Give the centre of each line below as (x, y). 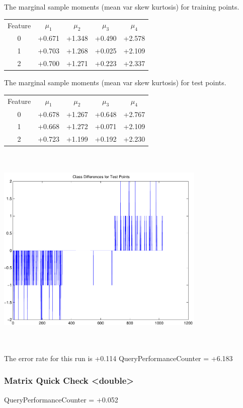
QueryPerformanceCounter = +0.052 (61, 399)
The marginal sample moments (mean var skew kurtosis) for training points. (122, 7)
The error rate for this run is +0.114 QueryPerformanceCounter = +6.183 (118, 358)
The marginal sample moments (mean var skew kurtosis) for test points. (115, 82)
